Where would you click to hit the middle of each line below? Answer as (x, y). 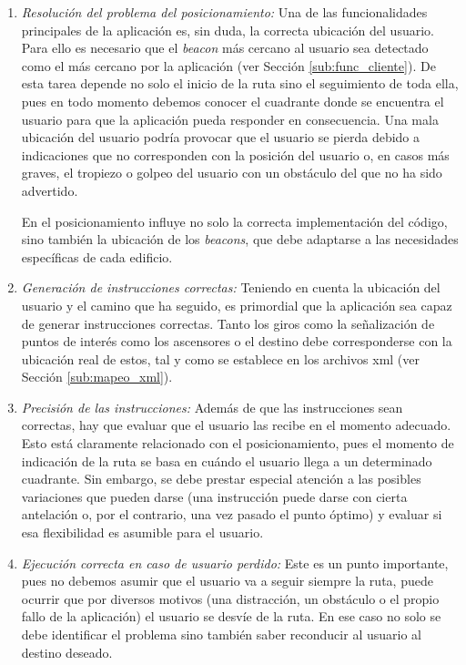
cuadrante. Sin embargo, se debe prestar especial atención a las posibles (221, 479)
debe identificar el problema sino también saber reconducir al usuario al (221, 634)
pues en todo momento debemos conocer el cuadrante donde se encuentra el (233, 101)
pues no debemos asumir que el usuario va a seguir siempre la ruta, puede (227, 581)
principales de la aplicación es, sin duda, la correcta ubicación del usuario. (228, 30)
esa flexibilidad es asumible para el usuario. (142, 532)
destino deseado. (67, 652)
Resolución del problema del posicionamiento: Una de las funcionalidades (224, 12)
